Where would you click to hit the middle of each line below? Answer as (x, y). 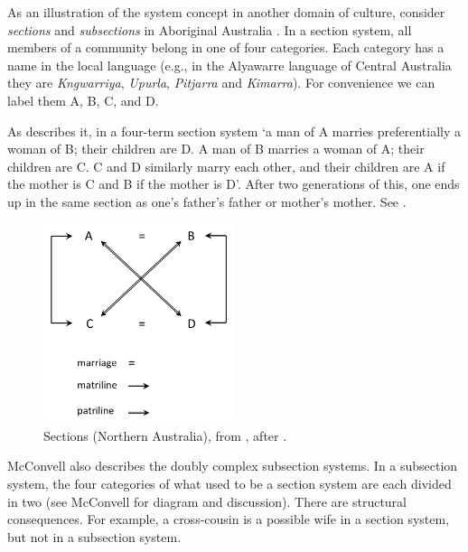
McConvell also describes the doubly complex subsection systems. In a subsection (233, 466)
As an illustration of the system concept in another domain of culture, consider (226, 12)
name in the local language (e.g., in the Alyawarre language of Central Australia (229, 65)
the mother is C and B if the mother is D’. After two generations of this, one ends (234, 184)
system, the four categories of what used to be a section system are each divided (229, 484)
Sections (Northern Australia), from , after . (165, 435)
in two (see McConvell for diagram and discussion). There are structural (207, 501)
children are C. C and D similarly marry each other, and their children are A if (226, 166)
